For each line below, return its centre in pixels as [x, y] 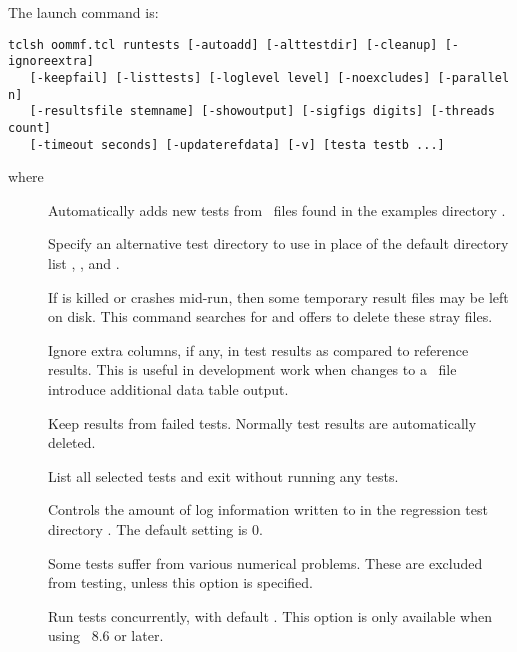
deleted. [72, 442]
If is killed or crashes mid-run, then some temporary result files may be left [278, 296]
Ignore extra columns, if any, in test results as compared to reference [258, 349]
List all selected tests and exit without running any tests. [223, 475]
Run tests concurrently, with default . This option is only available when [270, 615]
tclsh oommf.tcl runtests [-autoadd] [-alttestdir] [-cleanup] [223, 44]
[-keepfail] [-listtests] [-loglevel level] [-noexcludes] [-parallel [269, 77]
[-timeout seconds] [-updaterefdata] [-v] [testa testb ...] [237, 144]
